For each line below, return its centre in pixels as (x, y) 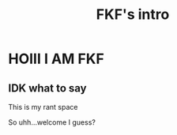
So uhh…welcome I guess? (52, 122)
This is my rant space (43, 107)
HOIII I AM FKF (56, 59)
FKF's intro (133, 15)
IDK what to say (47, 88)
